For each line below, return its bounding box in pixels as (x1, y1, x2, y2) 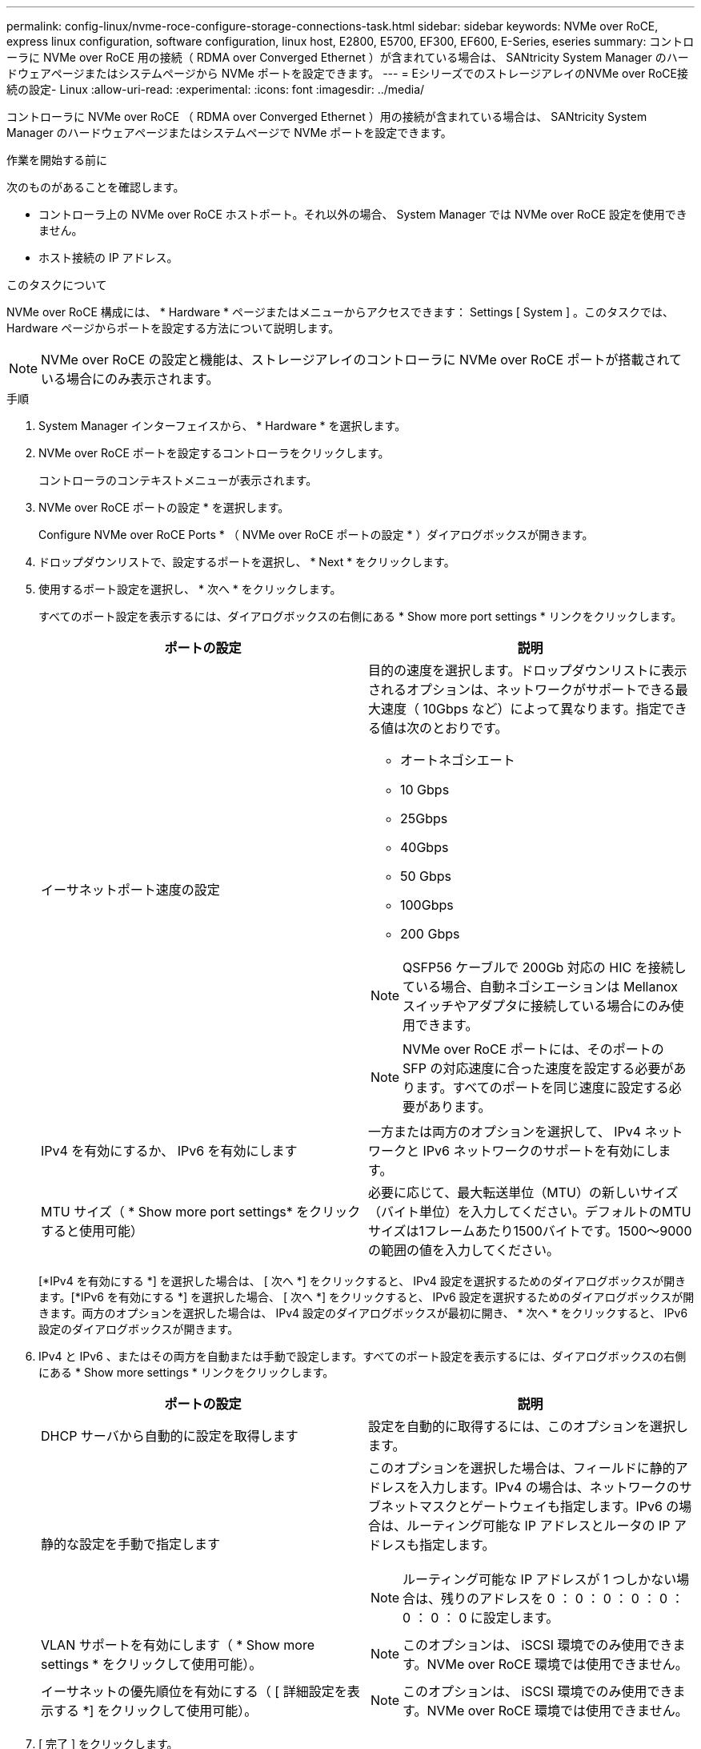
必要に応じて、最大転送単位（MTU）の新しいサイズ (368, 1184, 679, 1200)
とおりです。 (432, 720, 508, 736)
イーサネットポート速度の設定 (41, 882, 220, 898)
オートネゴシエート (400, 752, 515, 768)
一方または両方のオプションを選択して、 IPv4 (368, 1124, 642, 1140)
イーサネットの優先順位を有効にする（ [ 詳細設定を (41, 1683, 347, 1699)
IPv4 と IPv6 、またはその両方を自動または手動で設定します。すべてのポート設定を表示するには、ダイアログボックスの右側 (38, 1349, 687, 1363)
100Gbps (400, 897, 454, 913)
